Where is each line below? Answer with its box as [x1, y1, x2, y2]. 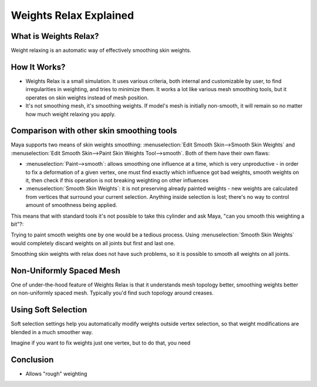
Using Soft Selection [11, 305, 87, 315]
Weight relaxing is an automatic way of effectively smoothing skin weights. [11, 47, 191, 54]
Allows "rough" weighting [25, 371, 87, 378]
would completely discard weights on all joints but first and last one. [11, 239, 176, 246]
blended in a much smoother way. [11, 328, 93, 335]
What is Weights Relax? [11, 31, 99, 41]
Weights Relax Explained [11, 9, 134, 22]
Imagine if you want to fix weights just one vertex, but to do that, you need [11, 339, 191, 346]
